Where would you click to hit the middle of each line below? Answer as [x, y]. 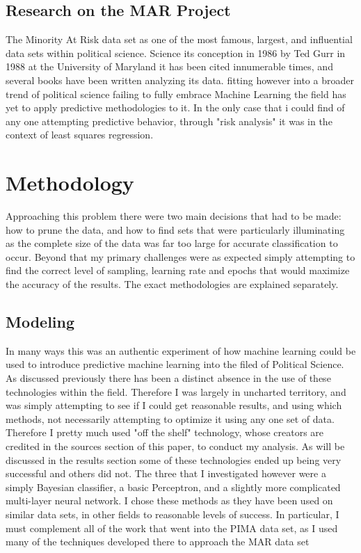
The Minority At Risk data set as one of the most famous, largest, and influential [179, 39]
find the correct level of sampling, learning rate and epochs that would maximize [178, 270]
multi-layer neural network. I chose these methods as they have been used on [169, 500]
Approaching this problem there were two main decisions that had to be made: [174, 216]
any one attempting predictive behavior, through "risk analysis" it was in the [169, 121]
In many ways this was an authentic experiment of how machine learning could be [181, 350]
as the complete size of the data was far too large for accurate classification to [172, 243]
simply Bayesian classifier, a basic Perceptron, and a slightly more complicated [173, 487]
